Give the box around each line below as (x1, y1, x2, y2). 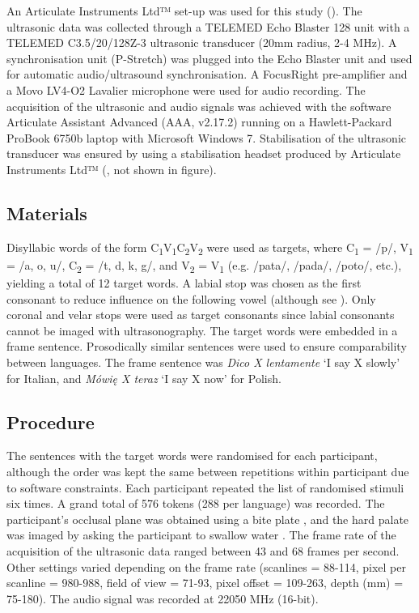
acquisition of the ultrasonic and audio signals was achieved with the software (6, 97, 391, 114)
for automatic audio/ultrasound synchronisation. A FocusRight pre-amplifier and (6, 66, 408, 83)
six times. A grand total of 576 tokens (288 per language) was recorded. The (6, 495, 385, 512)
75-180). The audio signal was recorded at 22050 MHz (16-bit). (6, 590, 319, 607)
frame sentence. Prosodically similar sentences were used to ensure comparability (6, 338, 407, 355)
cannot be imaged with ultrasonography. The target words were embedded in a (6, 321, 398, 338)
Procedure (6, 409, 95, 434)
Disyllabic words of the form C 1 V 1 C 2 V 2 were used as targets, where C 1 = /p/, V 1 (6, 238, 413, 258)
